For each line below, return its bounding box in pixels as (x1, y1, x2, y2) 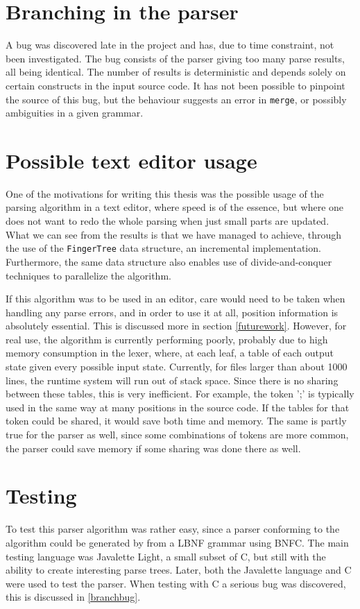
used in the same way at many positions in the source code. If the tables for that (6, 400, 350, 414)
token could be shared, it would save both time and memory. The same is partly (6, 413, 347, 428)
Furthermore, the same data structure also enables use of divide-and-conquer (6, 254, 332, 268)
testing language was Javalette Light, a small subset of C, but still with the (6, 549, 326, 563)
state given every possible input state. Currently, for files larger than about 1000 (6, 359, 348, 374)
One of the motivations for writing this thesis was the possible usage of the (6, 186, 324, 200)
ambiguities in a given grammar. (6, 105, 144, 120)
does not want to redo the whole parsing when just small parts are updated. (6, 214, 329, 228)
